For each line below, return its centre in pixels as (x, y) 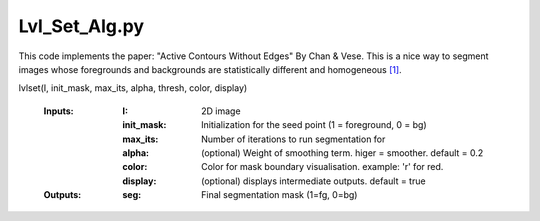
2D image (221, 111)
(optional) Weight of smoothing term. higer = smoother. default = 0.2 (342, 152)
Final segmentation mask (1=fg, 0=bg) (279, 195)
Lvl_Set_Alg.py (81, 26)
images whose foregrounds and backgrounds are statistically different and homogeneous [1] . (210, 69)
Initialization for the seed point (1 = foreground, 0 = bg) (314, 125)
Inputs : (58, 111)
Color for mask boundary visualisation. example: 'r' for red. (322, 167)
